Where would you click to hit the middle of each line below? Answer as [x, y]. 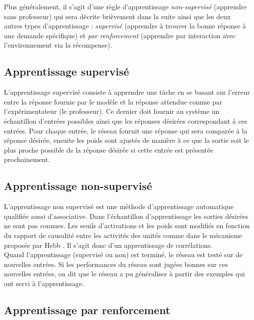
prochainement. [27, 159]
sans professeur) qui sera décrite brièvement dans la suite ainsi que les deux [117, 16]
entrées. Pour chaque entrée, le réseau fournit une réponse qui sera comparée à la [126, 130]
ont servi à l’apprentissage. [44, 283]
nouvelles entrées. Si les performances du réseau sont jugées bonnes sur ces [116, 264]
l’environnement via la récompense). [58, 45]
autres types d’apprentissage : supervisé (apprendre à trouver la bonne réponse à [125, 26]
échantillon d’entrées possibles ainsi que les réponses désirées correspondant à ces [126, 120]
